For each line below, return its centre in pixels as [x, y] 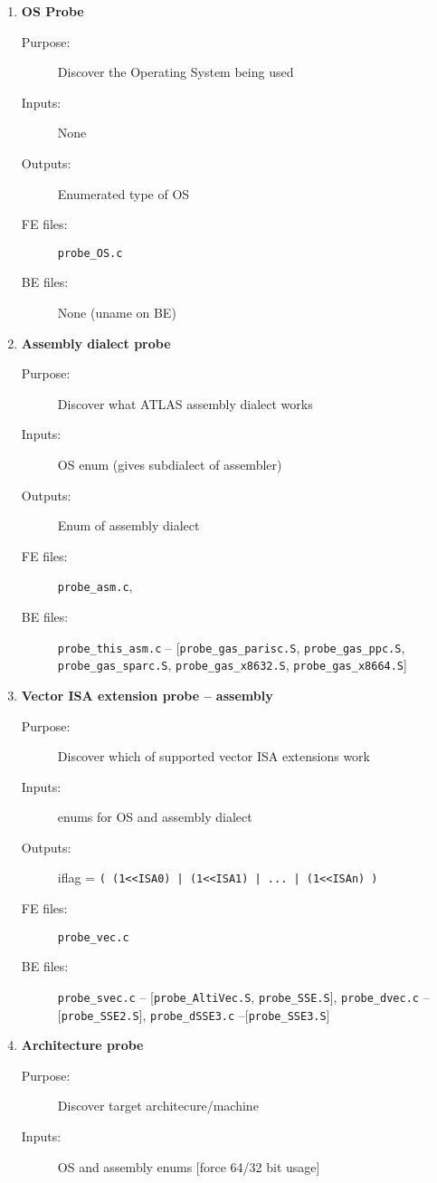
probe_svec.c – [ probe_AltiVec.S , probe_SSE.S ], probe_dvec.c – [243, 996]
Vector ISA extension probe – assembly [147, 695]
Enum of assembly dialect [128, 525]
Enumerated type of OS [123, 193]
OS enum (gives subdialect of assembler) [170, 464]
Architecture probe [82, 1045]
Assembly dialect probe [96, 343]
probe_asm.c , [95, 586]
